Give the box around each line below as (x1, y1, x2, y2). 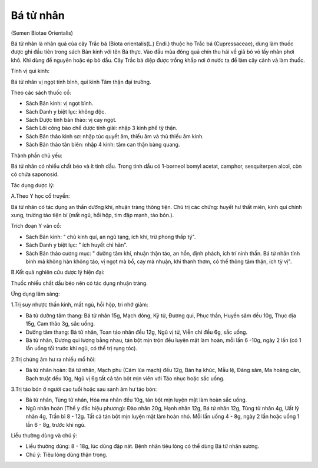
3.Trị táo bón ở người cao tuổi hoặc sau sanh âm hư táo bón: (11, 386, 157, 393)
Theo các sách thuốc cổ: (11, 89, 72, 96)
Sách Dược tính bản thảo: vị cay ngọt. (25, 117, 117, 124)
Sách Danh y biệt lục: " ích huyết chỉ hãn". (25, 241, 128, 248)
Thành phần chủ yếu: (11, 152, 63, 159)
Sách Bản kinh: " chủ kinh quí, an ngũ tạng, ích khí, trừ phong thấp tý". (25, 233, 196, 240)
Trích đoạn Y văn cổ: (11, 223, 62, 230)
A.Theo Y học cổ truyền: (11, 192, 70, 200)
